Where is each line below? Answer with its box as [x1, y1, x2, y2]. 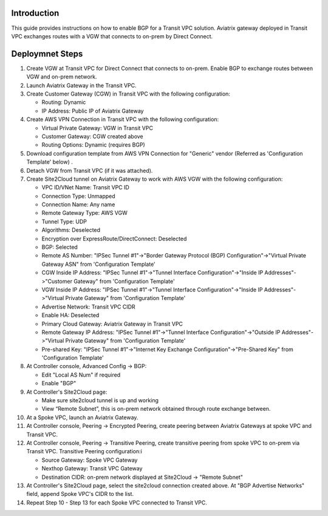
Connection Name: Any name [41, 201, 115, 208]
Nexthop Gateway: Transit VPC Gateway [41, 465, 143, 472]
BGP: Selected [41, 243, 78, 251]
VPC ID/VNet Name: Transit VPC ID [41, 184, 130, 191]
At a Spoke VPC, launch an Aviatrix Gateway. [26, 414, 138, 421]
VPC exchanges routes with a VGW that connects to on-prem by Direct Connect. [11, 32, 213, 40]
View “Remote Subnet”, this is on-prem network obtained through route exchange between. [41, 405, 271, 413]
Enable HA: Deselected [41, 312, 100, 319]
